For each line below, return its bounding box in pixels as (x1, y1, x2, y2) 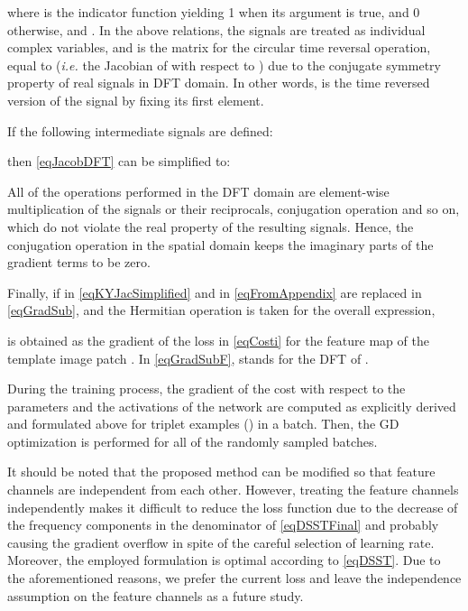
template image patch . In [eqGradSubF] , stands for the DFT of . (7, 348, 369, 367)
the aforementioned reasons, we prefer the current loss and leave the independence (7, 569, 462, 588)
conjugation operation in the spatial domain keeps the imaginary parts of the (7, 235, 434, 254)
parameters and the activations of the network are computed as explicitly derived (7, 396, 456, 415)
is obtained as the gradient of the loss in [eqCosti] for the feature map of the (7, 330, 429, 349)
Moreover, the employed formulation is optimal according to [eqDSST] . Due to (7, 551, 441, 569)
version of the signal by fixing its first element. (7, 90, 264, 109)
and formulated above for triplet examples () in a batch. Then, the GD (7, 414, 399, 433)
